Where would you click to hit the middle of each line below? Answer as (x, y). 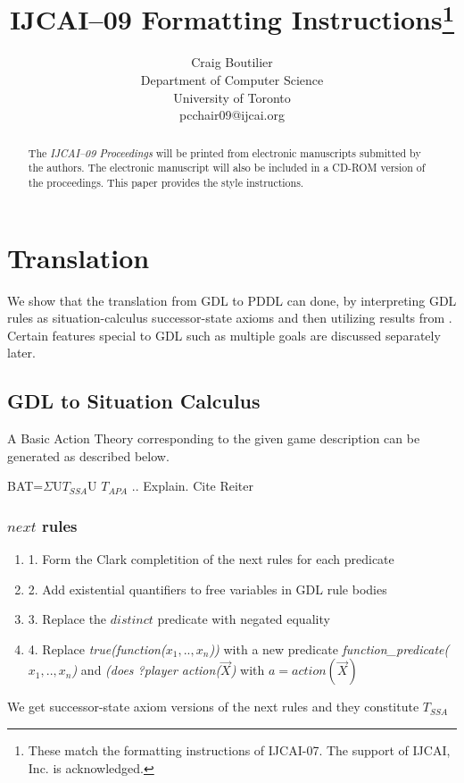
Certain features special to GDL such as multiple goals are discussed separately (224, 335)
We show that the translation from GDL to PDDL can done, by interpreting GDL (232, 300)
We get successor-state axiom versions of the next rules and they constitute (213, 707)
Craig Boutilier (232, 62)
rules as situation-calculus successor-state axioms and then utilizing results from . (230, 318)
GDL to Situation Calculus (134, 401)
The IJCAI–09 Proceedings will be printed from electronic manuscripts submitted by (224, 152)
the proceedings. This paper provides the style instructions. (166, 182)
